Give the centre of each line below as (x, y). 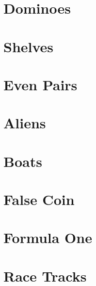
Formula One (48, 237)
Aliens (25, 123)
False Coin (39, 199)
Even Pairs (40, 84)
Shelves (29, 46)
